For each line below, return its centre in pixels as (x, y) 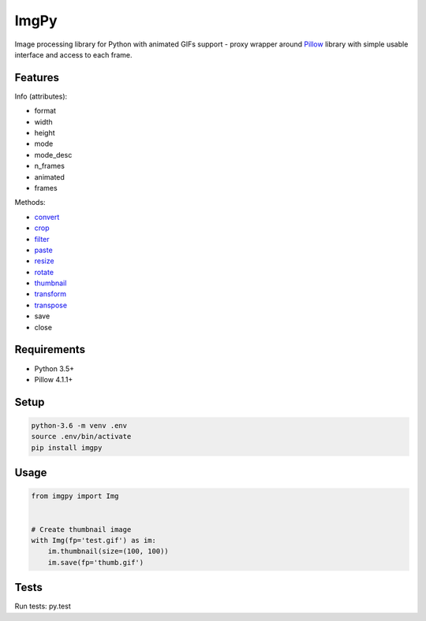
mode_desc (53, 154)
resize (44, 261)
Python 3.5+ (54, 368)
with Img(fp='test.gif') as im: (94, 540)
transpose (50, 305)
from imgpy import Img (75, 496)
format (45, 111)
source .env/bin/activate (81, 437)
